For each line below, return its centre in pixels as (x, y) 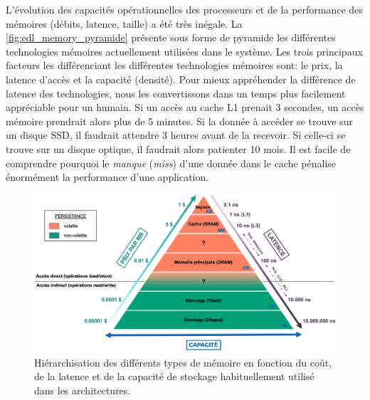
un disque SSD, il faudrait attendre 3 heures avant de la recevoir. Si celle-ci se (176, 135)
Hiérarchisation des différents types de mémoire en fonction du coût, (183, 362)
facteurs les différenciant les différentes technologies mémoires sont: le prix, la (174, 65)
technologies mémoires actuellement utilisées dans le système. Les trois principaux (184, 51)
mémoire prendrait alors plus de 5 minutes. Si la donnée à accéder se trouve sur (179, 121)
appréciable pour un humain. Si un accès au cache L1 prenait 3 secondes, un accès (185, 107)
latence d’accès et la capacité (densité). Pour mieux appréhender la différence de (181, 79)
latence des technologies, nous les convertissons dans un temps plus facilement (176, 93)
